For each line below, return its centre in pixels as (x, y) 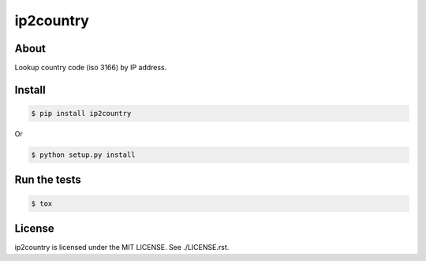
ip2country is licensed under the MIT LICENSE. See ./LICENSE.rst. (122, 248)
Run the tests (48, 180)
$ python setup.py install (83, 155)
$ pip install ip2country (81, 114)
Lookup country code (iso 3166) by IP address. (91, 68)
